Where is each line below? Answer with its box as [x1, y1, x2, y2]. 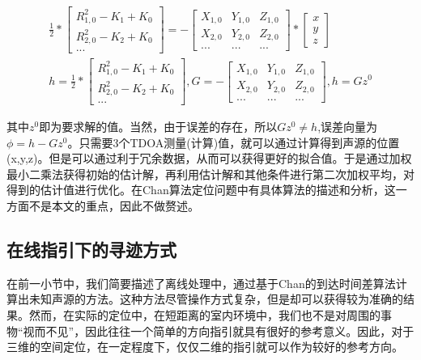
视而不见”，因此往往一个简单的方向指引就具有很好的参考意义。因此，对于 [23, 322, 415, 339]
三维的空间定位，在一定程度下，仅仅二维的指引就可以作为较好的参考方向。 [6, 338, 403, 355]
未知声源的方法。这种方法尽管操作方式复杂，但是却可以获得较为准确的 [28, 290, 403, 307]
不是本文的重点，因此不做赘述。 [28, 197, 199, 214]
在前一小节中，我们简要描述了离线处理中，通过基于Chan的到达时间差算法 [6, 274, 396, 291]
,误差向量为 [317, 118, 378, 135]
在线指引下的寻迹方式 [6, 237, 176, 262]
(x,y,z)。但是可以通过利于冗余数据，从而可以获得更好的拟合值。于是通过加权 [6, 150, 412, 167]
